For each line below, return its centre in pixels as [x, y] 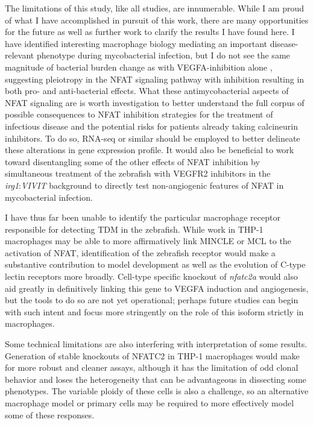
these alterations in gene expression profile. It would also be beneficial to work [150, 150]
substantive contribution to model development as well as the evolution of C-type [155, 264]
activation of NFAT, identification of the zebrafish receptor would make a [140, 252]
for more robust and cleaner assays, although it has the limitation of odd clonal [152, 367]
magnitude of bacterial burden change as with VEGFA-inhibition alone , [139, 67]
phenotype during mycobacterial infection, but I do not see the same [163, 55]
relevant [20, 55]
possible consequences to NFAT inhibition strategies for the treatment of [139, 114]
